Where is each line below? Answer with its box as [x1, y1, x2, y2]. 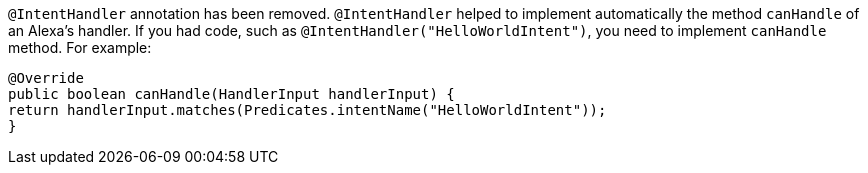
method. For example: [8, 39, 152, 56]
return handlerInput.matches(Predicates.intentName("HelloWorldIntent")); [8, 102, 607, 118]
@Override [8, 70, 84, 86]
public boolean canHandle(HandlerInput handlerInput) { [8, 86, 455, 102]
